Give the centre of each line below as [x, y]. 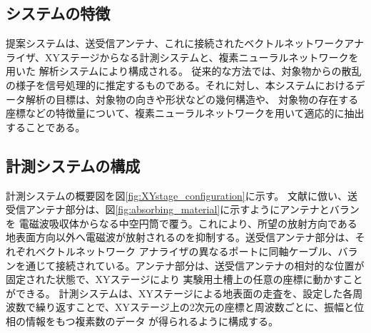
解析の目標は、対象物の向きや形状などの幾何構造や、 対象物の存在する [192, 99]
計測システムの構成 [73, 165]
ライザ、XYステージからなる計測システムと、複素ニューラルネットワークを [182, 57]
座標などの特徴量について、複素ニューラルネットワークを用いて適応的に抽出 [185, 113]
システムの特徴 [58, 13]
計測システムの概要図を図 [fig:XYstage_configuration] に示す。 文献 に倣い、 [177, 195]
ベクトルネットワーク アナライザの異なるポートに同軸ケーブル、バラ [197, 251]
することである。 [46, 127]
